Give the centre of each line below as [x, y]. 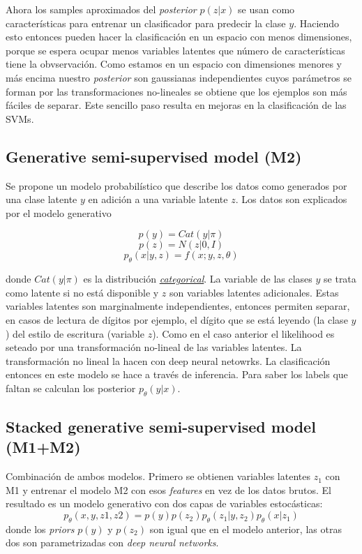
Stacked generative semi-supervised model [161, 427]
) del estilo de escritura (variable [75, 333]
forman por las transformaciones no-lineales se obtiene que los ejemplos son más [176, 91]
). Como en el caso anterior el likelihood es [243, 333]
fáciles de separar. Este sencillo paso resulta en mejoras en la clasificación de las [176, 105]
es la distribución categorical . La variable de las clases [198, 279]
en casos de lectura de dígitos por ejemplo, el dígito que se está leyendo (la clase [177, 319]
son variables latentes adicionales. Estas [254, 292]
